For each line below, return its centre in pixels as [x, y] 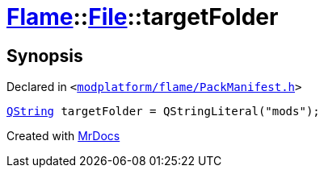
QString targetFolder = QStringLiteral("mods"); [163, 112]
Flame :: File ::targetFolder [143, 17]
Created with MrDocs [63, 136]
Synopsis [45, 56]
